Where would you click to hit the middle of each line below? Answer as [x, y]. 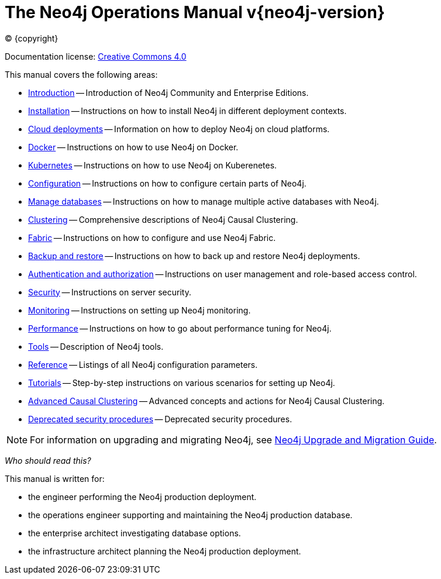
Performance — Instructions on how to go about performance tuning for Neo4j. [180, 328]
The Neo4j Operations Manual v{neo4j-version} [195, 12]
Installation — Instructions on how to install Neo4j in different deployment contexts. [187, 111]
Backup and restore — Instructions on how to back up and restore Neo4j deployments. [194, 256]
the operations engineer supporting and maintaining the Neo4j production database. [190, 515]
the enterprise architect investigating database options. [135, 533]
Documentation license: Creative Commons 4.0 [96, 56]
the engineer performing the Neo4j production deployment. [142, 497]
